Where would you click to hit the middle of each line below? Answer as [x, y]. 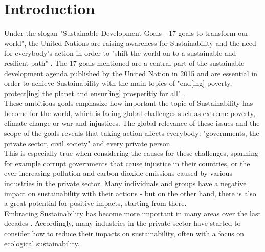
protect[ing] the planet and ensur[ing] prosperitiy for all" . [95, 93]
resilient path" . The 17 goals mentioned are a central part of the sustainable [124, 63]
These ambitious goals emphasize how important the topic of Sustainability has [129, 103]
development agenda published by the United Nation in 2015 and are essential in [131, 73]
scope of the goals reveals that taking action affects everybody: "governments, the [132, 133]
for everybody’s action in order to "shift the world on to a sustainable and [120, 53]
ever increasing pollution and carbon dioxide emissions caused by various [118, 173]
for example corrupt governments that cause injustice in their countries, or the [127, 163]
